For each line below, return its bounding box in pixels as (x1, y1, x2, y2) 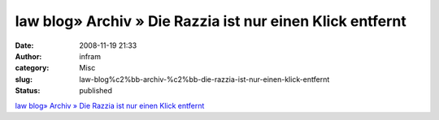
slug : (15, 74, 33, 84)
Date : (15, 41, 34, 50)
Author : (15, 51, 42, 61)
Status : (15, 86, 41, 96)
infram (79, 51, 102, 61)
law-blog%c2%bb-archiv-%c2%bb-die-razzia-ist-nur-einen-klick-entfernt (79, 74, 330, 84)
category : (15, 63, 50, 73)
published (79, 86, 113, 96)
